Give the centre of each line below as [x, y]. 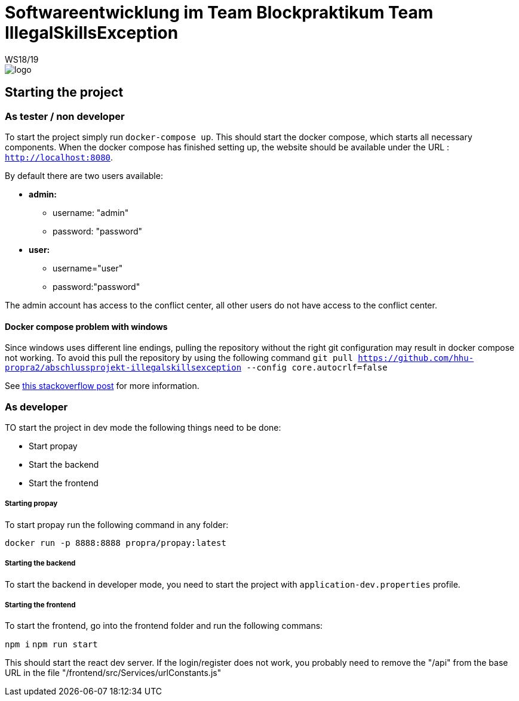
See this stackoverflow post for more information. [102, 386]
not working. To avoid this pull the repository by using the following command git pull [179, 358]
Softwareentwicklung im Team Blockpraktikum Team [219, 13]
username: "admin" [91, 212]
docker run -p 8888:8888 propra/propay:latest [116, 543]
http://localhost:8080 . [59, 157]
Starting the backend [40, 563]
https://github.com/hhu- [416, 358]
